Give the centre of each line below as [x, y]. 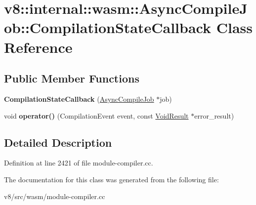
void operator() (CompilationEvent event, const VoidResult [96, 115]
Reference [38, 47]
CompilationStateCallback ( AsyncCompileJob [79, 99]
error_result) [214, 115]
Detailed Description [58, 142]
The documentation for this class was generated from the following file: [111, 179]
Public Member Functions [72, 78]
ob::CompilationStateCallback [107, 27]
